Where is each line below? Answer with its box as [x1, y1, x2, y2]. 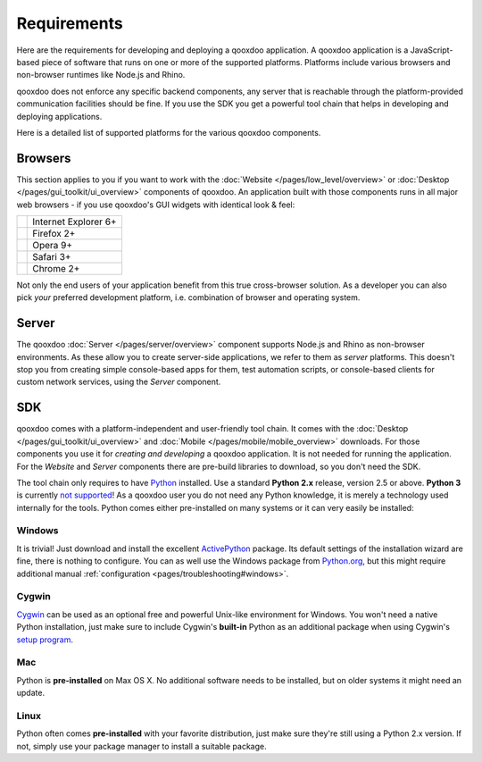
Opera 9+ [32, 239, 73, 251]
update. [16, 688, 45, 699]
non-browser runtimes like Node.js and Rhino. [16, 70, 186, 80]
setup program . [16, 634, 73, 645]
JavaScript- [410, 45, 453, 55]
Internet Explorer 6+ [32, 215, 117, 228]
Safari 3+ [32, 250, 71, 263]
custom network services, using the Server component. [16, 376, 221, 388]
